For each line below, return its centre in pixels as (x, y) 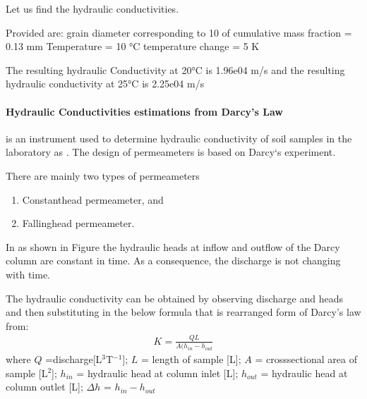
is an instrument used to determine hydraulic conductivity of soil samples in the (179, 138)
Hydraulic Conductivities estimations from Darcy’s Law (144, 111)
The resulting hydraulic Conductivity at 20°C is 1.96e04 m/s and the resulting (175, 69)
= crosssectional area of (306, 358)
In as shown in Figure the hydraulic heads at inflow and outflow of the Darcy (173, 246)
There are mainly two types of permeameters (103, 175)
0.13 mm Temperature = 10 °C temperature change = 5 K (133, 46)
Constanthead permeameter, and (93, 199)
